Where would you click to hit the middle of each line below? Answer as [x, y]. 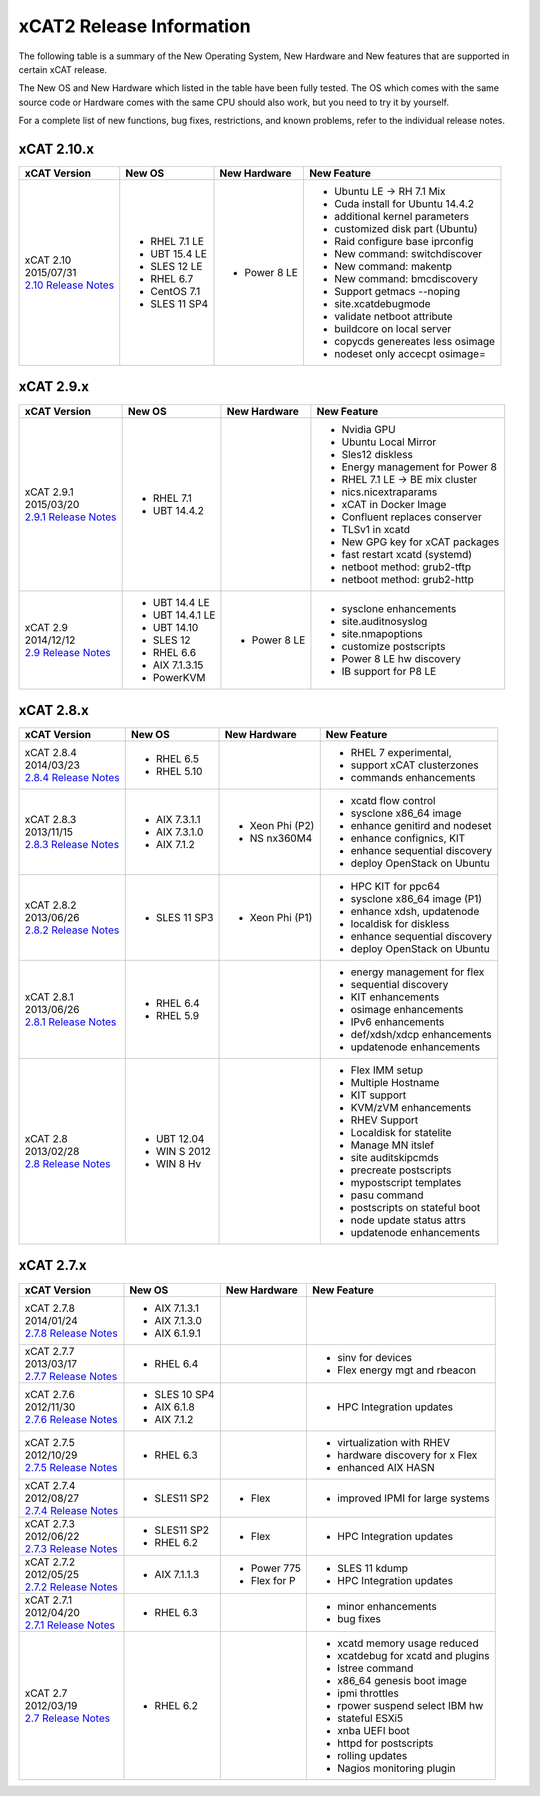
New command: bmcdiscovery [406, 279]
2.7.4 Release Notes [71, 1510]
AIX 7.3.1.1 [178, 820]
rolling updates [372, 1755]
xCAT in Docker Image [394, 504]
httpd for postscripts [385, 1743]
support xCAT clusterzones [414, 765]
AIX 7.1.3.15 [178, 665]
